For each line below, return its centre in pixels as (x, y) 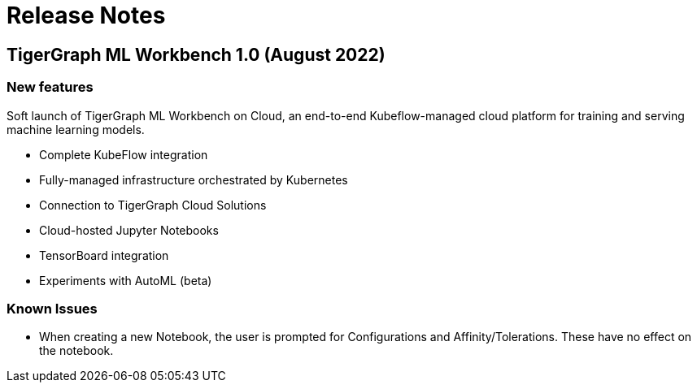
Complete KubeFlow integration (124, 154)
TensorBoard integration (104, 255)
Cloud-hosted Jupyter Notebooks (129, 230)
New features (50, 87)
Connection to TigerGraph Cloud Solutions (153, 205)
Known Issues (52, 308)
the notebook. (76, 351)
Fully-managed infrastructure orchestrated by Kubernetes (194, 179)
